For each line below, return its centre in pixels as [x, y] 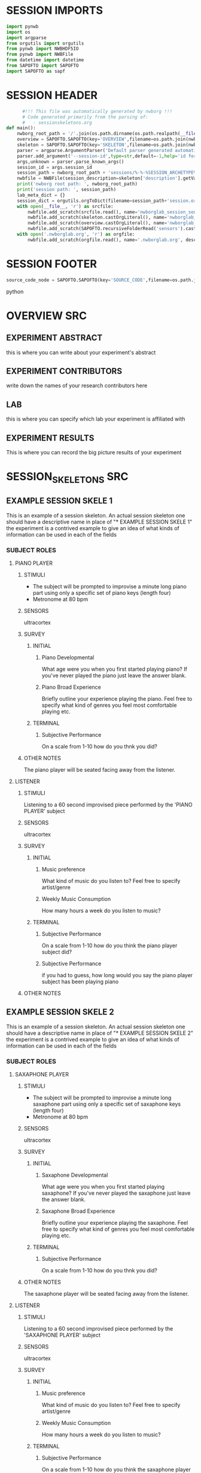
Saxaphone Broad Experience [78, 1211]
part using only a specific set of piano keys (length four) [102, 593]
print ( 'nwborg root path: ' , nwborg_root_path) [77, 184]
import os [19, 32]
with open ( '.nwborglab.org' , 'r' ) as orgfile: [76, 234]
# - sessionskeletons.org [57, 123]
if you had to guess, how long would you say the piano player [117, 975]
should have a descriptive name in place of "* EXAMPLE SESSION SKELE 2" [100, 1033]
